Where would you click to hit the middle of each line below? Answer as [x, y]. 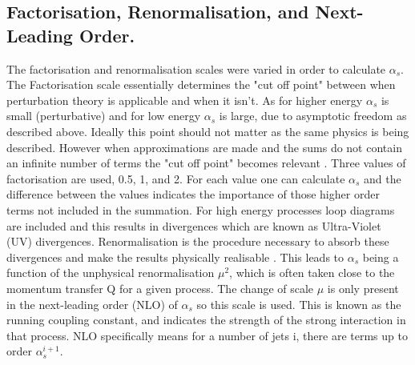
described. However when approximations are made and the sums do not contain [204, 147]
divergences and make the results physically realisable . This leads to [175, 257]
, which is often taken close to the [312, 273]
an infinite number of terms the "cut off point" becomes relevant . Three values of [206, 163]
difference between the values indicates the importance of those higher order [193, 194]
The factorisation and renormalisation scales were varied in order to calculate [196, 68]
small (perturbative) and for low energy [104, 116]
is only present [363, 288]
